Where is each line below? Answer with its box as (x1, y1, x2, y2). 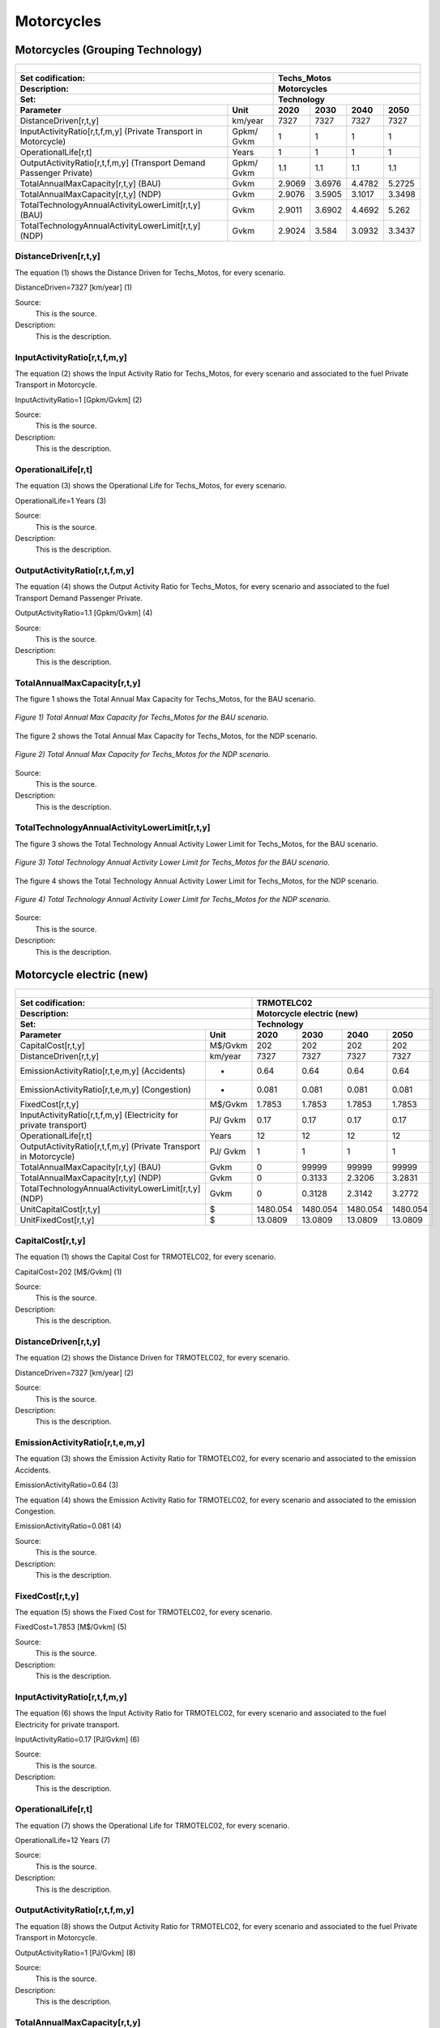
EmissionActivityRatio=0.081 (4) (15, 1521, 122, 1531)
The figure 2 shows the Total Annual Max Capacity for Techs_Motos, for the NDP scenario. (15, 731, 318, 741)
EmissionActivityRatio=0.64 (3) (15, 1480, 119, 1490)
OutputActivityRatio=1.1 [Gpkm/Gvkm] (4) (15, 608, 153, 618)
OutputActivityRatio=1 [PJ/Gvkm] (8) (15, 1948, 136, 1957)
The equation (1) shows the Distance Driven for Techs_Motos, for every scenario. (15, 268, 286, 277)
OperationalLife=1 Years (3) (15, 496, 107, 505)
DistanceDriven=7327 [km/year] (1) (15, 282, 133, 292)
